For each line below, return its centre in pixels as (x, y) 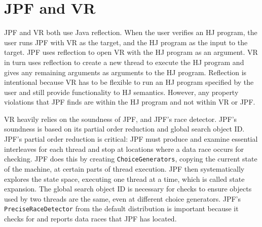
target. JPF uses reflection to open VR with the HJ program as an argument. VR (131, 52)
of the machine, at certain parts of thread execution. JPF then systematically (124, 168)
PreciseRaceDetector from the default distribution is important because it (121, 208)
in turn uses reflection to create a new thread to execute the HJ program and (124, 62)
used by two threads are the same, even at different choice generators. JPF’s (122, 198)
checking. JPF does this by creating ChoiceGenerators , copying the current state (131, 159)
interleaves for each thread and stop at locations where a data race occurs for (124, 149)
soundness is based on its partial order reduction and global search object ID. (124, 129)
